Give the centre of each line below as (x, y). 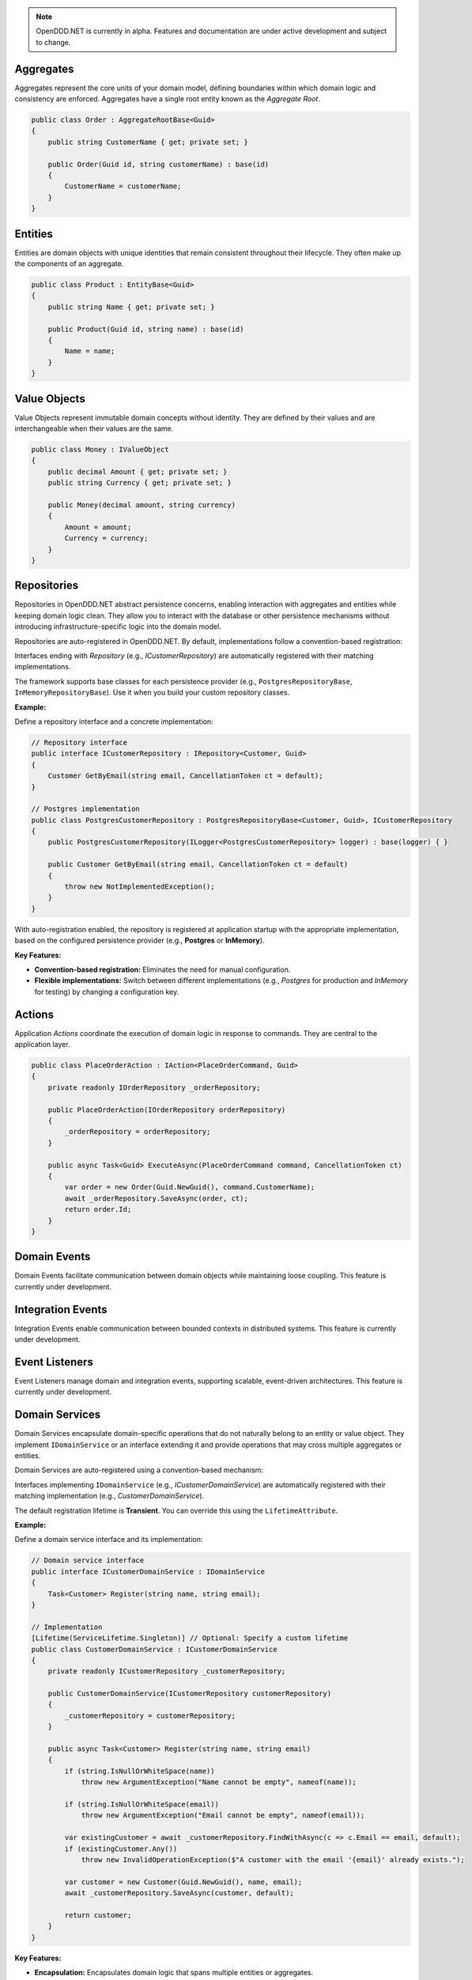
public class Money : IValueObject (100, 450)
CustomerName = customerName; (123, 187)
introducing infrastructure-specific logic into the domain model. (118, 626)
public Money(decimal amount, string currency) (142, 505)
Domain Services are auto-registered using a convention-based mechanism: (139, 1470)
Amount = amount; (98, 527)
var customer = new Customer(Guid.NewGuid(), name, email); (183, 1882)
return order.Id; (98, 1209)
